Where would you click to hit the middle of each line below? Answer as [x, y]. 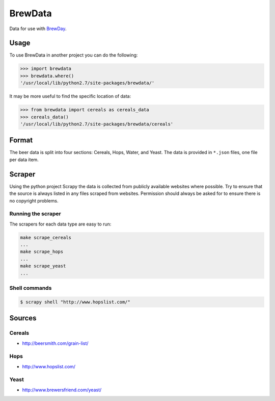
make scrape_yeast [43, 266]
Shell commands [31, 288]
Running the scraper [35, 214]
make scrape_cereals [46, 237]
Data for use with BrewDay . [38, 29]
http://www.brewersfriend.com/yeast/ [62, 390]
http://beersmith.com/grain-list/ [55, 343]
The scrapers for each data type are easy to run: [60, 224]
